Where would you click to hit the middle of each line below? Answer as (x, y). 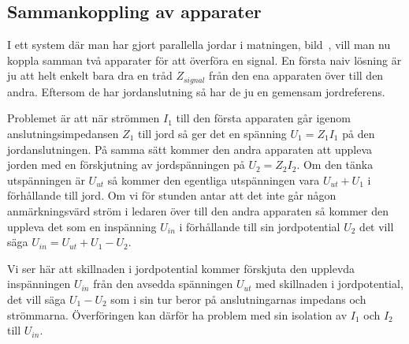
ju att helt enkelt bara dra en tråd (90, 75)
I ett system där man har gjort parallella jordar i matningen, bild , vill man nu (199, 45)
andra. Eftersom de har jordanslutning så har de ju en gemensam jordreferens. (196, 91)
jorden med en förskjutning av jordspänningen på (126, 165)
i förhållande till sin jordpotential (260, 226)
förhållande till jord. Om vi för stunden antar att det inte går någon (172, 195)
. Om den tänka (335, 165)
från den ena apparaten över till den (296, 75)
